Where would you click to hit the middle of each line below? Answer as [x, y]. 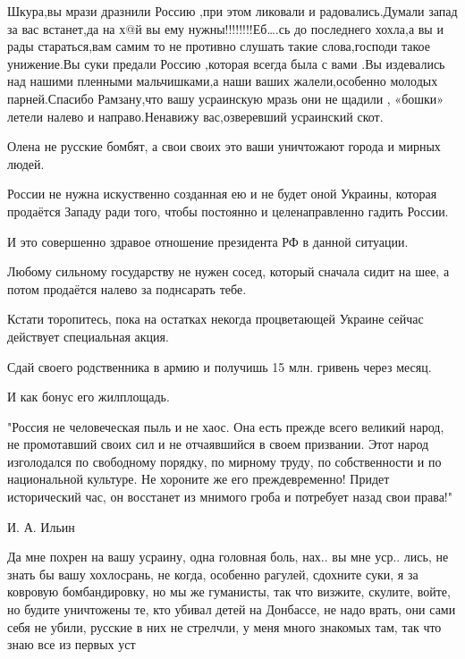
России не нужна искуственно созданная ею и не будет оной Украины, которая [222, 194]
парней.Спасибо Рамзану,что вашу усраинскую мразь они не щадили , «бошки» [226, 98]
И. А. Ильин [41, 526]
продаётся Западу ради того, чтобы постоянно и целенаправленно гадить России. [228, 211]
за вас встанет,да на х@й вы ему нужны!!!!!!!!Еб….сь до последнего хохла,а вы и [225, 28]
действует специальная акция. [88, 336]
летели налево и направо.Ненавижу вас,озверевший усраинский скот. [195, 116]
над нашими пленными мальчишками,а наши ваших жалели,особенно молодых [223, 81]
